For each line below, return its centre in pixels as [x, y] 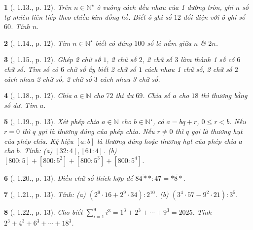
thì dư [125, 95]
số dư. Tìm [21, 105]
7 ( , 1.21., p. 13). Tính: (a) [45, 194]
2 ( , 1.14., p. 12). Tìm [37, 43]
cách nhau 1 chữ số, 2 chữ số [188, 69]
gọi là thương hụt [217, 131]
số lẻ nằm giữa [169, 43]
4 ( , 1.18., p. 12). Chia [38, 95]
